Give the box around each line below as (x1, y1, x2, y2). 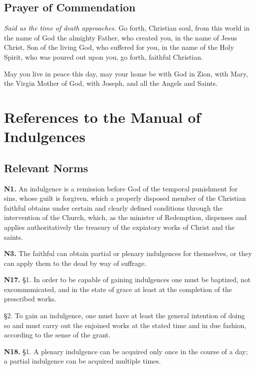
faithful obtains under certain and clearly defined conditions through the (4, 202, 223, 213)
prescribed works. (4, 294, 57, 304)
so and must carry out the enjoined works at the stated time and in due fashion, (4, 320, 247, 330)
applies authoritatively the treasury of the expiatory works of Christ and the (4, 221, 235, 232)
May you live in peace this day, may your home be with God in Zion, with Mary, (4, 68, 248, 78)
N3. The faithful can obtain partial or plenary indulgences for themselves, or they (4, 248, 252, 258)
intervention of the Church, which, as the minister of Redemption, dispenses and (4, 212, 247, 222)
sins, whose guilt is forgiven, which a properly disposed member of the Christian (4, 193, 246, 203)
